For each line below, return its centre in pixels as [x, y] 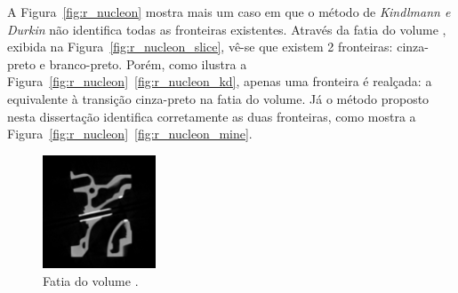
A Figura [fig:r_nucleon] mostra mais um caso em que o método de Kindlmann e [229, 12]
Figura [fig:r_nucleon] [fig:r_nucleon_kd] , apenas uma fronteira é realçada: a [220, 81]
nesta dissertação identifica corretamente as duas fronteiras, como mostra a [212, 116]
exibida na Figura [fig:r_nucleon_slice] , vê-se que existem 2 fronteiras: [200, 47]
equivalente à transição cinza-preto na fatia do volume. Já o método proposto [218, 98]
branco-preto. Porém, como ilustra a [148, 63]
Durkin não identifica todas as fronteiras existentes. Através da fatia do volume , [227, 29]
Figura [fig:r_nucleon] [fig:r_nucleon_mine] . [130, 134]
